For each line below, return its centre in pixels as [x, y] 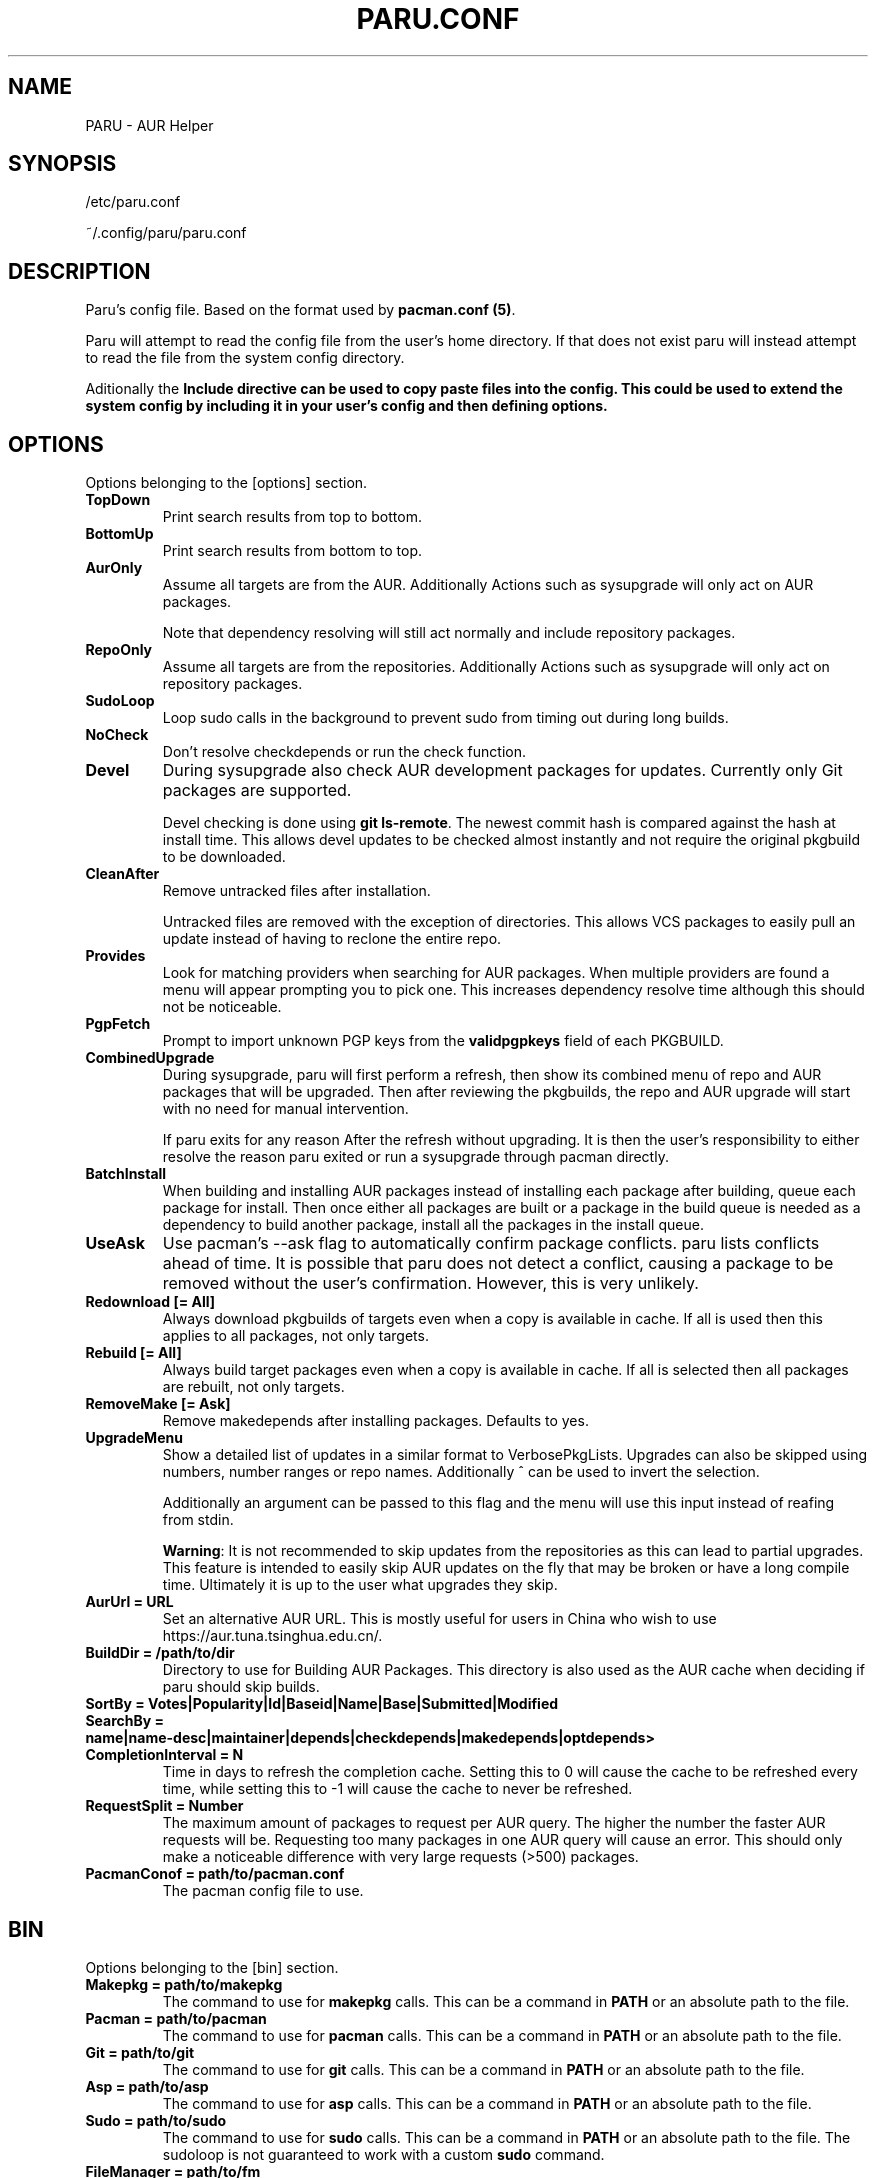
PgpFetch [118, 1024]
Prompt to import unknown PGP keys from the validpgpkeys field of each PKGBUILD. [443, 1041]
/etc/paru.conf [133, 202]
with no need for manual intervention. [285, 1109]
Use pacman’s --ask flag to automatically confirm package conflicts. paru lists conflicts [491, 1243]
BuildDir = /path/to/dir [160, 1653]
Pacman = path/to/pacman [176, 2018]
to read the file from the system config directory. [245, 358]
